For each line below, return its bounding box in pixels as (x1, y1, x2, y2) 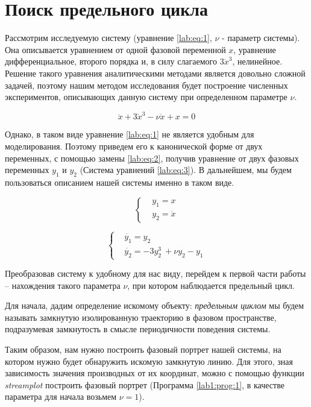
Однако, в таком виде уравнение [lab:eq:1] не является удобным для (5, 128, 254, 140)
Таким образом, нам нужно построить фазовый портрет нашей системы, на (5, 343, 281, 356)
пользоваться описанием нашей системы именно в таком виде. (5, 175, 234, 188)
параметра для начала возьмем (5, 390, 117, 403)
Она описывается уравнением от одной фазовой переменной (5, 43, 226, 55)
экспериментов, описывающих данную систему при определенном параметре (5, 90, 287, 103)
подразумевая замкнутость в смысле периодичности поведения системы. (5, 323, 271, 335)
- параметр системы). (222, 31, 300, 44)
